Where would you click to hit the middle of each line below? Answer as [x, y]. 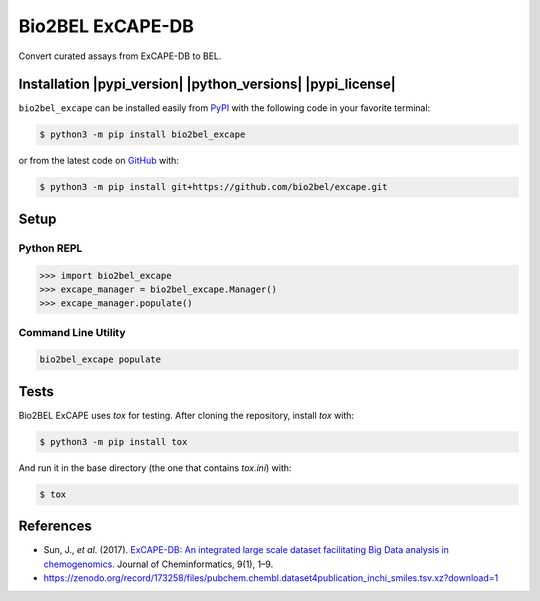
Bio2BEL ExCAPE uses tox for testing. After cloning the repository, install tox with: [186, 415]
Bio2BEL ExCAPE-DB [106, 26]
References [55, 526]
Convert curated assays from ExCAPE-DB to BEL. [120, 56]
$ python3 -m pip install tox [113, 441]
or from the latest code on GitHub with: [99, 161]
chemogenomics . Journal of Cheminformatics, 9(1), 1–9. [158, 564]
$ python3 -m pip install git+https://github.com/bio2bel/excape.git [213, 187]
